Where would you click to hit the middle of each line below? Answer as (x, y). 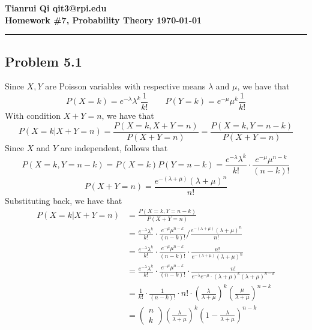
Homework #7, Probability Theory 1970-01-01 (103, 19)
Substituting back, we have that (64, 200)
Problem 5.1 (43, 61)
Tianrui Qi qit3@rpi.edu (56, 8)
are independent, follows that (114, 147)
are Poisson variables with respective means (125, 86)
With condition (33, 115)
